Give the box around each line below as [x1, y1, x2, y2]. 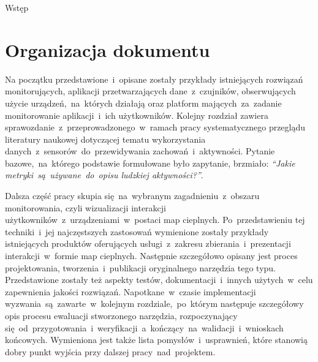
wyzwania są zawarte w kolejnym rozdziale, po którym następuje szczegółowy [5, 297, 304, 310]
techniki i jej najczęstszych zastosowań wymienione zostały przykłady [5, 225, 269, 238]
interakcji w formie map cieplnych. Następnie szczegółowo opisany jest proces [5, 249, 298, 262]
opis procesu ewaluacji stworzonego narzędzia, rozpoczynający [5, 309, 238, 322]
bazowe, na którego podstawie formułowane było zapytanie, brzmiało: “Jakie [5, 156, 295, 169]
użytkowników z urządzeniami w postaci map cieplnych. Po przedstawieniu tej [5, 213, 305, 226]
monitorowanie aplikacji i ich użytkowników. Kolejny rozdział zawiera [5, 108, 268, 121]
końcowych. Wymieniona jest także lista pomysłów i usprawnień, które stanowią [5, 333, 308, 346]
